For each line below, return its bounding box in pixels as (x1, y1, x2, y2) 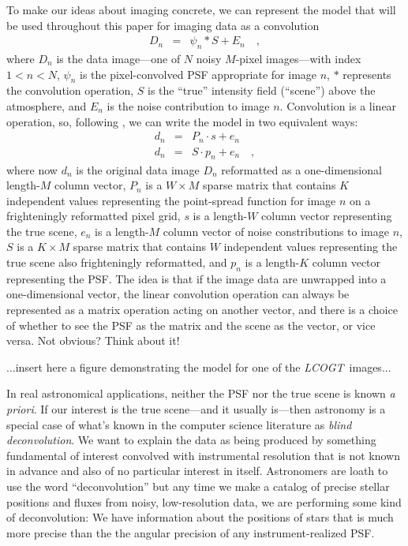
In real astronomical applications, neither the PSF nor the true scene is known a (6, 385, 395, 402)
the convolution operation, (6, 82, 134, 99)
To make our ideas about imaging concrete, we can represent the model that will (6, 2, 396, 17)
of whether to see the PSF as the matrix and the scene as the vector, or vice (6, 316, 376, 333)
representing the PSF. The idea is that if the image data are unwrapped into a (6, 270, 387, 286)
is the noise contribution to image (107, 98, 270, 114)
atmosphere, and (6, 98, 87, 114)
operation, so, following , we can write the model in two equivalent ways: (6, 113, 358, 129)
